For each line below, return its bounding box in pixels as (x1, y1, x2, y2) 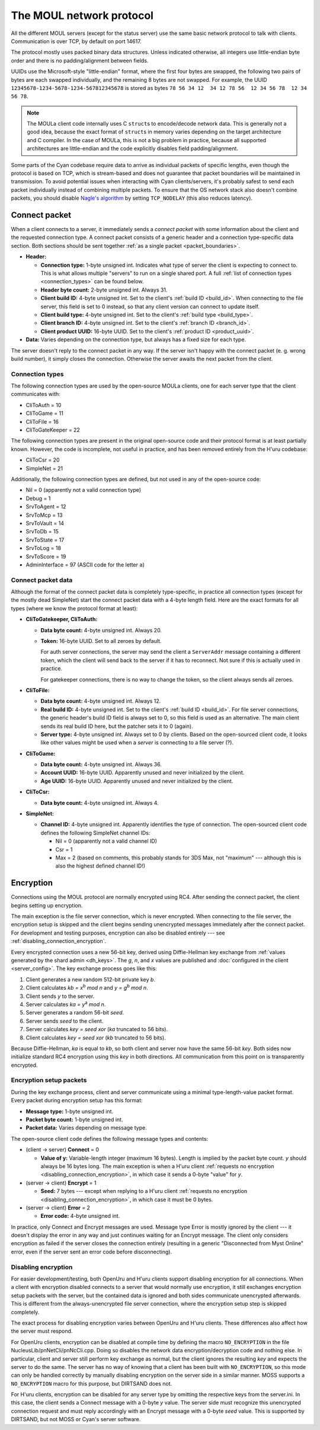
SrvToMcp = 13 (25, 511, 63, 519)
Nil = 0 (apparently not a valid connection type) (25, 487, 142, 494)
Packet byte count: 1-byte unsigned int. (25, 1116, 123, 1123)
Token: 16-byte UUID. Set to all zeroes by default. (40, 638, 162, 644)
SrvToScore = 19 (25, 553, 66, 560)
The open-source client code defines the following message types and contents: (11, 1135, 209, 1142)
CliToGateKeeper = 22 (25, 427, 80, 434)
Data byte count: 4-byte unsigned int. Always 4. (40, 799, 159, 806)
